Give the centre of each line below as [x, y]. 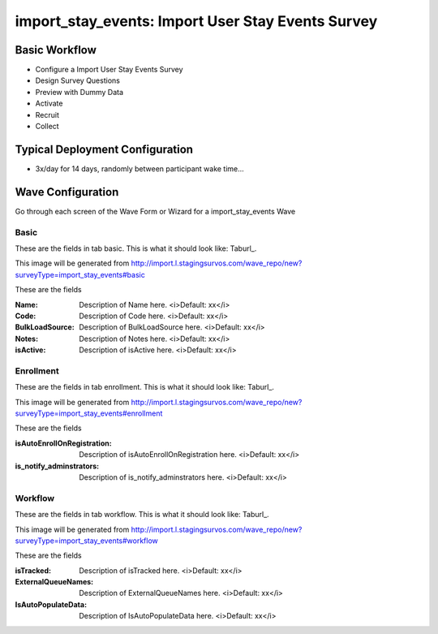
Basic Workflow [56, 50]
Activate [49, 104]
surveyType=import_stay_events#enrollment [89, 413]
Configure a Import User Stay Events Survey [109, 70]
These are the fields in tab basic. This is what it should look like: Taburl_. [136, 248]
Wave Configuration [67, 192]
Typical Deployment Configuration [104, 149]
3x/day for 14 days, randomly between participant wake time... [140, 168]
